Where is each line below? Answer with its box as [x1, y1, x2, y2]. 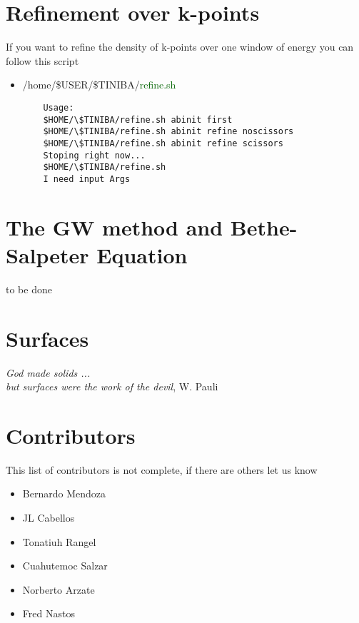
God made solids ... [6, 365, 91, 380]
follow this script [6, 53, 79, 68]
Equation [96, 240, 188, 269]
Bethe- [230, 212, 298, 241]
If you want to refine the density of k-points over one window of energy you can [6, 39, 354, 54]
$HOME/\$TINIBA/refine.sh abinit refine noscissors [43, 126, 294, 137]
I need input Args [43, 173, 131, 184]
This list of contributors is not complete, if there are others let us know [6, 462, 318, 477]
